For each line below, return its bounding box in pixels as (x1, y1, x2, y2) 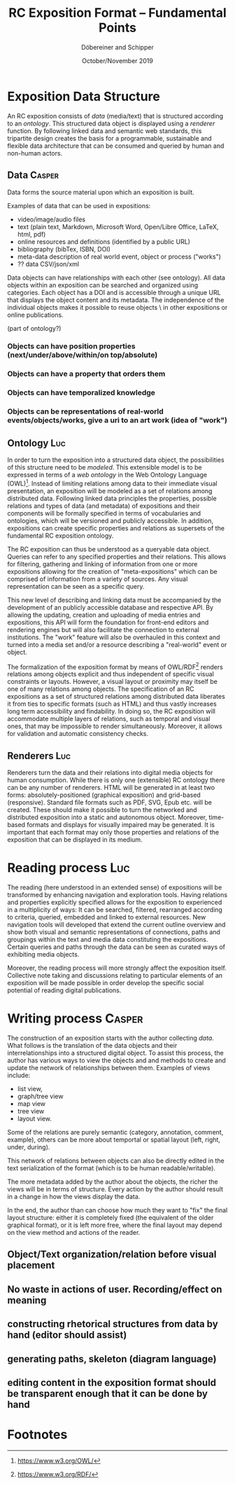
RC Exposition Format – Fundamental (8, 5, 227, 21)
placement (7, 1259, 55, 1271)
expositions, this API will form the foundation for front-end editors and (7, 618, 209, 627)
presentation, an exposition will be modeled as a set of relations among (7, 486, 213, 495)
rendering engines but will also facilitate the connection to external (7, 625, 199, 634)
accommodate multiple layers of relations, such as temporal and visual (7, 715, 211, 723)
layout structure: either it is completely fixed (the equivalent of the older (7, 1214, 214, 1221)
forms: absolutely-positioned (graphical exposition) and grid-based (7, 791, 201, 800)
